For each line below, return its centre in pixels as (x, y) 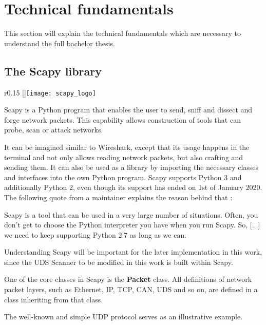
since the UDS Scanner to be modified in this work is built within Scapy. (119, 262)
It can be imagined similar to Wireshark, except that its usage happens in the (127, 147)
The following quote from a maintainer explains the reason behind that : (118, 197)
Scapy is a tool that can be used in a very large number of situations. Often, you (131, 214)
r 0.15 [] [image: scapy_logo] (50, 92)
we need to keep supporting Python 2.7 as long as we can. (96, 234)
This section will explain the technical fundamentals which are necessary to (122, 33)
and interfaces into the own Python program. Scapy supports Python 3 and (123, 177)
